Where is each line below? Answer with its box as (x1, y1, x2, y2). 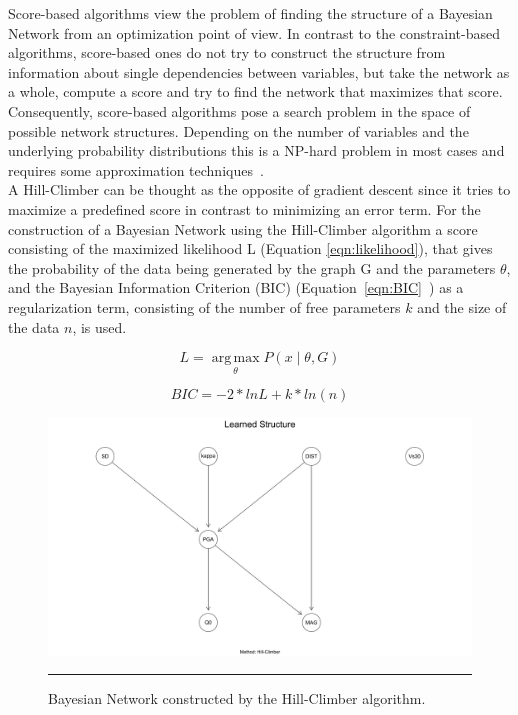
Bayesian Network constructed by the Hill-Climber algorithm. (48, 688, 426, 709)
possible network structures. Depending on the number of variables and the (8, 120, 469, 141)
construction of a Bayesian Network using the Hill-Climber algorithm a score (8, 218, 478, 239)
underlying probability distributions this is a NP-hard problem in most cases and (8, 140, 505, 161)
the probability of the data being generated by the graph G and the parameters (8, 257, 496, 278)
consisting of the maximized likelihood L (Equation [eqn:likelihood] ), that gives (8, 238, 493, 259)
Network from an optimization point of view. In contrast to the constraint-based (8, 22, 500, 43)
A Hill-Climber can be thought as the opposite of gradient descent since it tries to (8, 179, 511, 200)
